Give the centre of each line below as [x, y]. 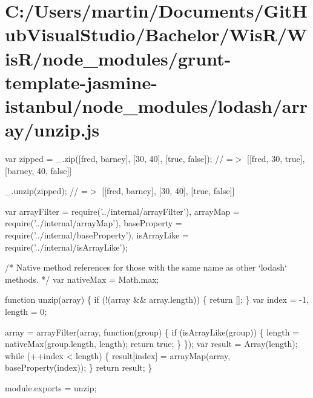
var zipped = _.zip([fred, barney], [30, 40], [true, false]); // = [119, 159]
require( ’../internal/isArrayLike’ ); [66, 247]
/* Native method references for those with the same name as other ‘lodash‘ [146, 267]
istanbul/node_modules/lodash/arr [156, 105]
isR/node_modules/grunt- [118, 58]
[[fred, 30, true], [276, 159]
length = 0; [26, 311]
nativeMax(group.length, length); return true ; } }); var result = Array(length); [151, 344]
